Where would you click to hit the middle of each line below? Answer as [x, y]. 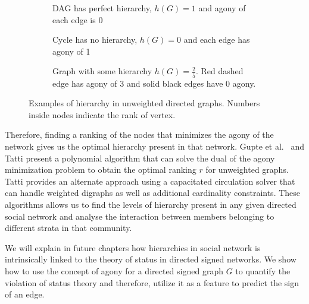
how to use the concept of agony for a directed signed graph [114, 271]
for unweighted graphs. [247, 170]
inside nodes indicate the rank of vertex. [102, 114]
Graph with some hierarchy [102, 71]
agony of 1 [71, 51]
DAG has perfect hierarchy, [102, 8]
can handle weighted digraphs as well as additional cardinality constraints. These [153, 193]
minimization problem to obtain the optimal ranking [101, 170]
